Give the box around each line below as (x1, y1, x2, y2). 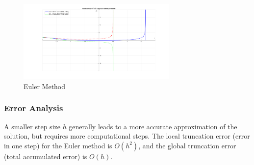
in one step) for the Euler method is (4, 140, 112, 150)
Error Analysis (4, 102, 63, 114)
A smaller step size (4, 121, 60, 131)
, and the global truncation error (138, 140, 236, 150)
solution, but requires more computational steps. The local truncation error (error (4, 131, 250, 141)
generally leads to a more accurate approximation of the (69, 121, 237, 131)
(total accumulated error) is (4, 151, 87, 161)
